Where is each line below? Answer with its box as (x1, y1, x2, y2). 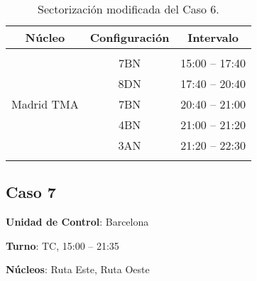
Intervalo (187, 29, 239, 45)
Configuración (89, 29, 170, 45)
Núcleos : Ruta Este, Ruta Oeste (6, 262, 150, 277)
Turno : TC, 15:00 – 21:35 (6, 238, 119, 253)
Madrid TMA (11, 96, 79, 112)
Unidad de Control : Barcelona (6, 214, 149, 229)
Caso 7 (6, 181, 56, 203)
